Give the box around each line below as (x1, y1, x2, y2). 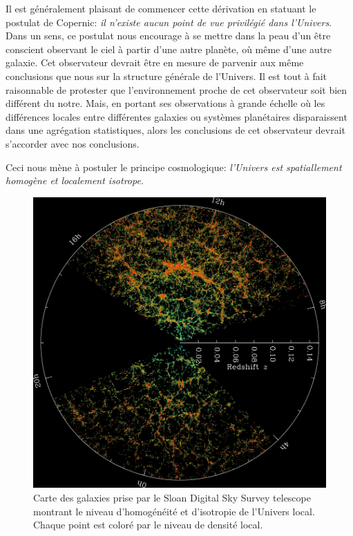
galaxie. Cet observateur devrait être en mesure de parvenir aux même (6, 55, 304, 70)
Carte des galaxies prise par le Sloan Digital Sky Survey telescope (33, 490, 311, 504)
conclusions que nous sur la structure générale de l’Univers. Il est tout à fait (6, 68, 327, 83)
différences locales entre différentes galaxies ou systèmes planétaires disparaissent (6, 109, 347, 123)
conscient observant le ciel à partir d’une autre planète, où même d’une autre (6, 41, 332, 56)
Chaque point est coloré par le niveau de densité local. (33, 517, 263, 532)
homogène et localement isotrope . (6, 173, 144, 188)
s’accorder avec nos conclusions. (6, 136, 140, 150)
